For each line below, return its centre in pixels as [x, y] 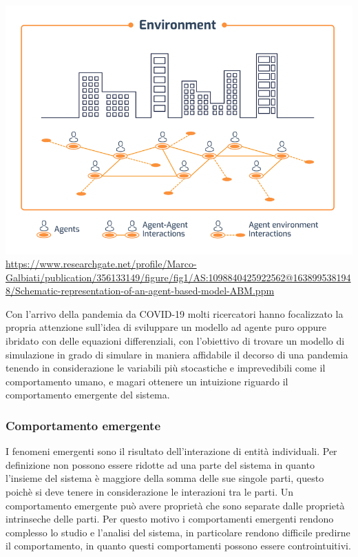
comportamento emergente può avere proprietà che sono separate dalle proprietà [175, 505]
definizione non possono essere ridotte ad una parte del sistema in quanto [160, 464]
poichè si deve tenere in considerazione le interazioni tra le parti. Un [149, 492]
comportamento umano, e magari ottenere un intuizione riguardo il [147, 381]
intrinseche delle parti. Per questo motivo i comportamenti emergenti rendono [170, 519]
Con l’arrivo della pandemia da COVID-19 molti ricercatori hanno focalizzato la [175, 313]
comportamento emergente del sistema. [88, 395]
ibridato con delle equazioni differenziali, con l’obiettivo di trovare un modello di [175, 341]
